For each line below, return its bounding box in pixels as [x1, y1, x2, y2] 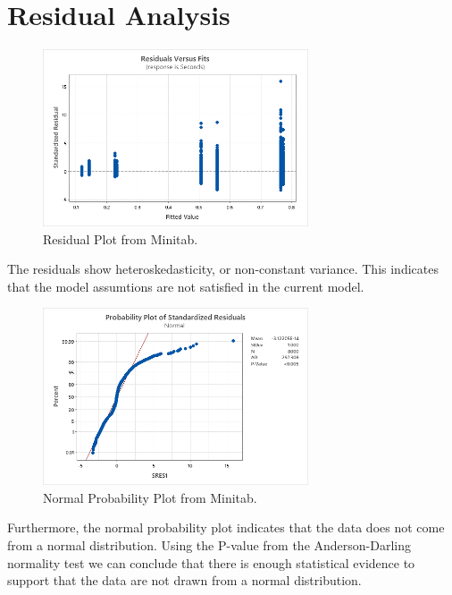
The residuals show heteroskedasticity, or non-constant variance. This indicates [7, 259, 439, 278]
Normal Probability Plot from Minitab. [43, 488, 257, 506]
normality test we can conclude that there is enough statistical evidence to [7, 553, 415, 572]
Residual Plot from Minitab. [43, 229, 198, 248]
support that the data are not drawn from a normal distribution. [7, 571, 362, 590]
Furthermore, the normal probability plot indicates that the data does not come [7, 518, 445, 537]
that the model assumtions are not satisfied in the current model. [7, 276, 364, 295]
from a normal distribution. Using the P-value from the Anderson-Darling [7, 536, 412, 554]
